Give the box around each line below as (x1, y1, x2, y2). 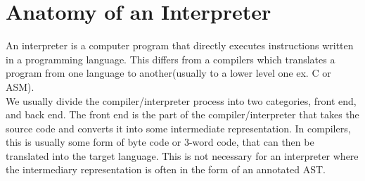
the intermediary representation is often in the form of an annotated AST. (6, 162, 326, 177)
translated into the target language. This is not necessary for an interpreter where (6, 148, 359, 163)
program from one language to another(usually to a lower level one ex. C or (6, 65, 331, 80)
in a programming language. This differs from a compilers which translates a (6, 51, 335, 66)
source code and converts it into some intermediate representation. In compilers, (6, 120, 351, 135)
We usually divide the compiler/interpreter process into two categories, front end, (6, 93, 357, 108)
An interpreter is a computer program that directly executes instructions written (6, 38, 354, 53)
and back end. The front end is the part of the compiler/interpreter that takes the (6, 107, 359, 122)
